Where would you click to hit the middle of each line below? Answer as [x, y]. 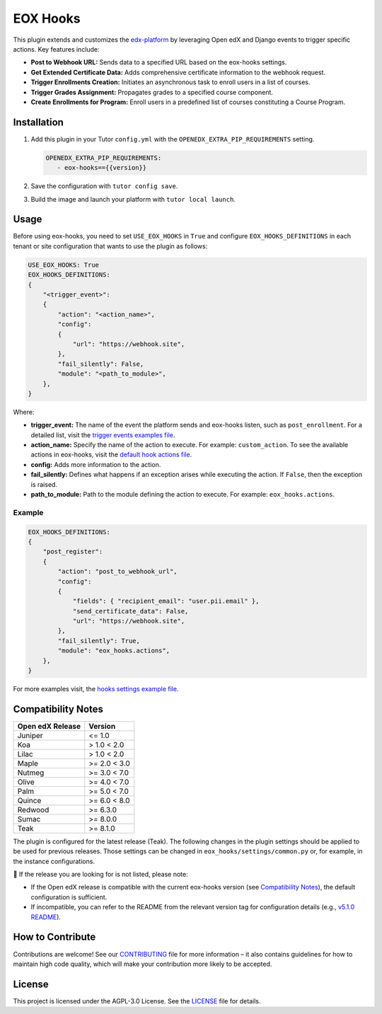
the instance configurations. [54, 861]
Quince [29, 800]
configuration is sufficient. [69, 897]
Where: [24, 412]
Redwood [33, 810]
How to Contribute [54, 937]
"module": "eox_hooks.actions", [114, 651]
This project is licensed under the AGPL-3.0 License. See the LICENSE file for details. [137, 1001]
